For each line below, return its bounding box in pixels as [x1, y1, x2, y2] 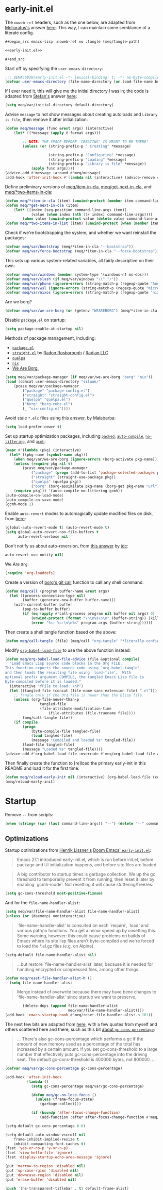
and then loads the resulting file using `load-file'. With [5, 670, 131, 675]
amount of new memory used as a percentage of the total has [16, 1041, 141, 1047]
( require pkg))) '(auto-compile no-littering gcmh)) [14, 488, 123, 493]
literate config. [5, 30, 34, 35]
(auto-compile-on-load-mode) [5, 493, 64, 498]
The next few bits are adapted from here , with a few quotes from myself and [5, 1022, 158, 1027]
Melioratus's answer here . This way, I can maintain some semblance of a [5, 24, 150, 30]
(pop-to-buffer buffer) [22, 607, 70, 612]
